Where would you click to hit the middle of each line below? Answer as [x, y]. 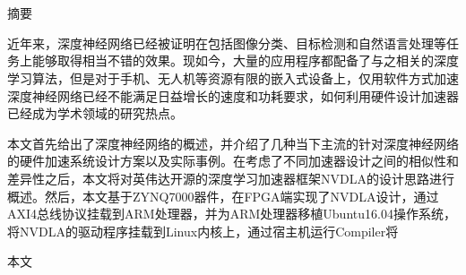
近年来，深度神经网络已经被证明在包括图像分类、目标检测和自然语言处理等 [227, 43]
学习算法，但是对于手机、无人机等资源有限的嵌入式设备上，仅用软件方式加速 [233, 77]
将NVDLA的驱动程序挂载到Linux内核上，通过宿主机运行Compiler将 [203, 231]
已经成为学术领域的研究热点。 [95, 113]
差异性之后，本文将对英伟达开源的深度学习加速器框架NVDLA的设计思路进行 [231, 178]
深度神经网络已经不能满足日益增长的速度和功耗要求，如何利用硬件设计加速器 [233, 95]
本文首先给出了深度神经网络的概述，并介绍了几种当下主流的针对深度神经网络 [233, 143]
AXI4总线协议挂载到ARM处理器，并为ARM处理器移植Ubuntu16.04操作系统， [232, 214]
